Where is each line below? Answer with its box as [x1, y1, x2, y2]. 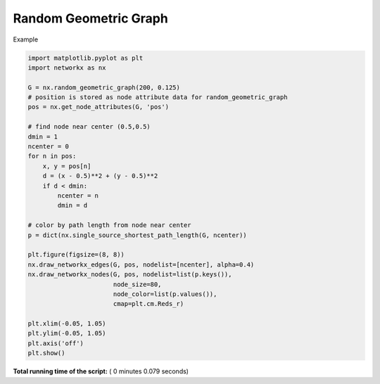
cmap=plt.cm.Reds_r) [113, 300, 184, 308]
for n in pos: [27, 152, 77, 160]
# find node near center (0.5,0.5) [27, 123, 151, 131]
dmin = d [57, 201, 88, 210]
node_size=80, [113, 280, 162, 288]
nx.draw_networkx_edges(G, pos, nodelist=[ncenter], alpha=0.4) [27, 260, 255, 269]
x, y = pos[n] [42, 162, 91, 170]
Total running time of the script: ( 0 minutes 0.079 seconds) [13, 367, 189, 376]
